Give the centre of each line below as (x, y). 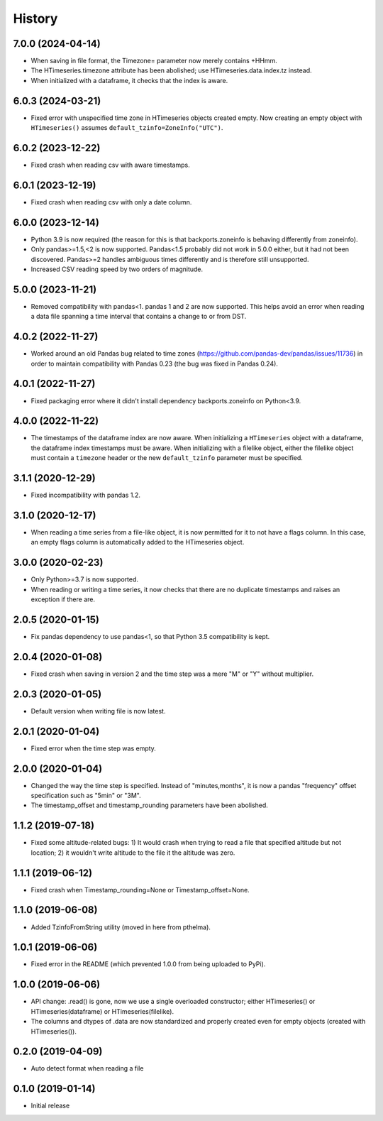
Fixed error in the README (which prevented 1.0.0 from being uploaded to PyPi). (148, 964)
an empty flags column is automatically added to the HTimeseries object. (138, 542)
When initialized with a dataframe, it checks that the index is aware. (129, 80)
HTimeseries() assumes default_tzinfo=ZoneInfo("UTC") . (127, 128)
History (35, 18)
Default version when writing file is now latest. (98, 711)
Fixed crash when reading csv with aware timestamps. (111, 165)
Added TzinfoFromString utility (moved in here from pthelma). (121, 927)
